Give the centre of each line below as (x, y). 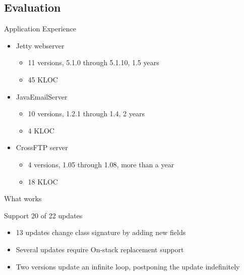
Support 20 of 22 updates (43, 215)
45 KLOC (43, 79)
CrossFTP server (42, 147)
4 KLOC (41, 130)
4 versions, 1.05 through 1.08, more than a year (101, 164)
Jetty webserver (40, 45)
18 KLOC (43, 181)
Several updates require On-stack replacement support (100, 249)
